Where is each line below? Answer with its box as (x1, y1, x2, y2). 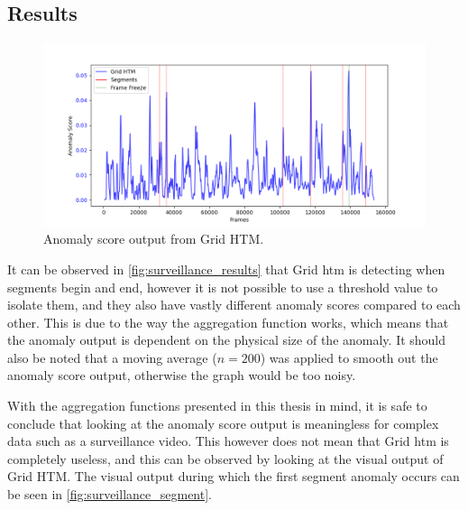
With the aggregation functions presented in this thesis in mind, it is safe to (7, 396, 427, 415)
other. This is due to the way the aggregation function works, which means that (7, 312, 449, 331)
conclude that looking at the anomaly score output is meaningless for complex (7, 413, 439, 432)
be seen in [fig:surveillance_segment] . (7, 485, 213, 504)
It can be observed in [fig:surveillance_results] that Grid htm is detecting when (7, 259, 445, 278)
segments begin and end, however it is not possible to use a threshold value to (7, 277, 438, 296)
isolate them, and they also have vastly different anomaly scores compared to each (7, 295, 461, 314)
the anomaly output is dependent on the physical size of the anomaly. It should (7, 330, 446, 349)
